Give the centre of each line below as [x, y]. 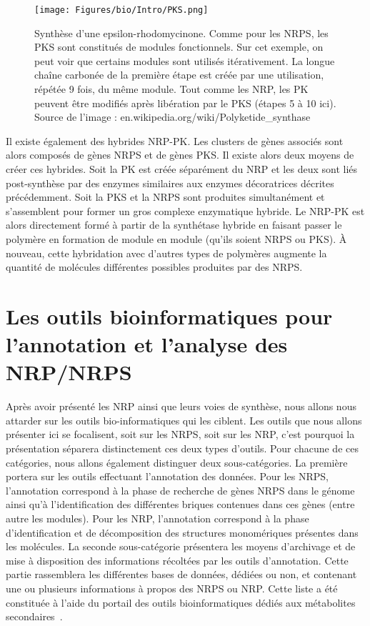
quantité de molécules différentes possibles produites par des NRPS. [154, 267]
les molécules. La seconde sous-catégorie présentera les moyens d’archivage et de [181, 546]
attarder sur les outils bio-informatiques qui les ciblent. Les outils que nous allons [184, 420]
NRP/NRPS [69, 372]
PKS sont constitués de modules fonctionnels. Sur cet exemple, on [179, 47]
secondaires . [34, 616]
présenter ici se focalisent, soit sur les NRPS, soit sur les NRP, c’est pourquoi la [180, 434]
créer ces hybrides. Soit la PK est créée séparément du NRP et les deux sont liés [182, 169]
